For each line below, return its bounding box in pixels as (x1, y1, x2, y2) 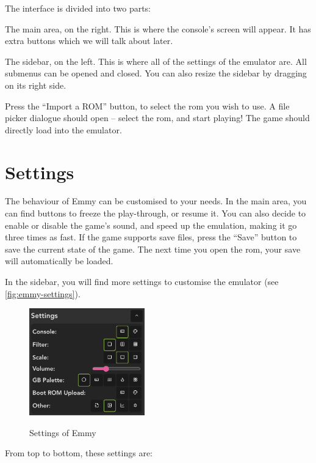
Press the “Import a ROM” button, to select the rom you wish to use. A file (5, 99, 290, 112)
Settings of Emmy (29, 426, 96, 439)
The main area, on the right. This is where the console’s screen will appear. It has (5, 22, 311, 35)
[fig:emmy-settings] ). (5, 287, 81, 300)
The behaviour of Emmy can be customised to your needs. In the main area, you (5, 194, 307, 207)
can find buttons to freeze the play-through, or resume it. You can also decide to (5, 207, 306, 220)
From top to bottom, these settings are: (5, 446, 153, 459)
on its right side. (5, 78, 66, 91)
